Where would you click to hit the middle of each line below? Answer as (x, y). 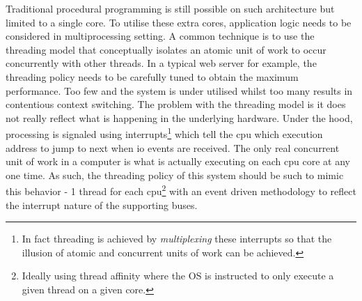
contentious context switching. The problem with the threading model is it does (176, 104)
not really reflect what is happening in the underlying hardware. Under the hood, (179, 117)
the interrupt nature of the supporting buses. (102, 204)
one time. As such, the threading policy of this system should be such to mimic (175, 175)
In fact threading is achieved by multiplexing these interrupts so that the (177, 239)
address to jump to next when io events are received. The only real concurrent (173, 147)
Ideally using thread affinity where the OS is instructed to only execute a (178, 276)
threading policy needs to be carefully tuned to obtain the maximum (152, 76)
